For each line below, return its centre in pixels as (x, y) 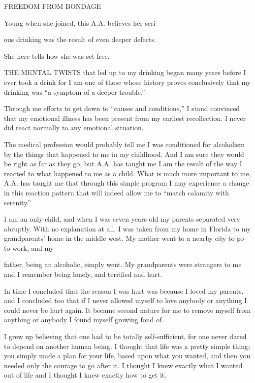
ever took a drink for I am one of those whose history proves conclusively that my (127, 82)
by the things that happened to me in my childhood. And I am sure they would (124, 154)
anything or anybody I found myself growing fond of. (84, 320)
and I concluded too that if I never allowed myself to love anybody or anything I (126, 300)
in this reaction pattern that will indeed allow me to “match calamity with (117, 192)
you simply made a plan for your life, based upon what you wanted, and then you (127, 356)
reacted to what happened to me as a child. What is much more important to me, (127, 173)
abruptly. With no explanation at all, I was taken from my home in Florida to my (127, 228)
